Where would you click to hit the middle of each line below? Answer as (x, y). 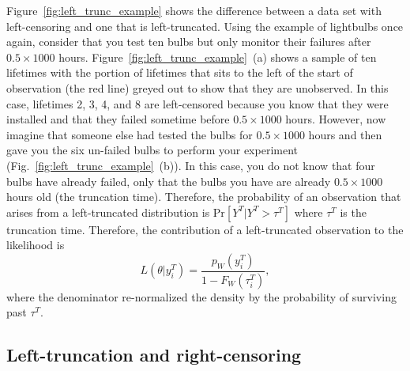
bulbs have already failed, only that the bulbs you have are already (169, 181)
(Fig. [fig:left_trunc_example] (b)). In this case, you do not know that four (191, 165)
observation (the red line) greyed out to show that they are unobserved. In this (197, 87)
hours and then (345, 134)
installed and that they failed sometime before (118, 119)
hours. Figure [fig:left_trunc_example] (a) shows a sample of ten (218, 57)
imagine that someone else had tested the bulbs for (130, 134)
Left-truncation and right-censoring (154, 355)
